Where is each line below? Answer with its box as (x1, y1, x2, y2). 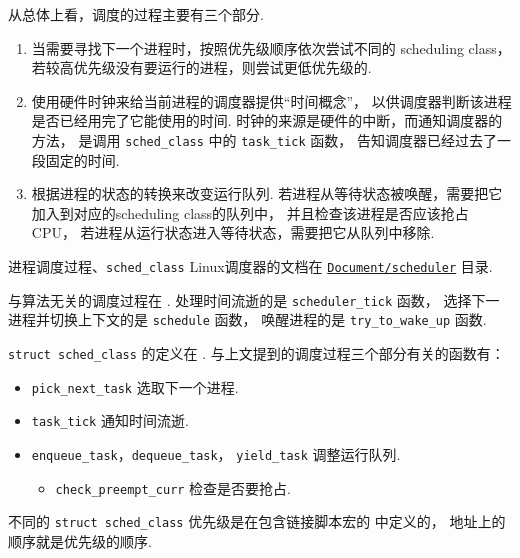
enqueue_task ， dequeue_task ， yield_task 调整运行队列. (31, 443, 401, 464)
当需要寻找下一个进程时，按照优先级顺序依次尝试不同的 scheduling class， (31, 37, 511, 58)
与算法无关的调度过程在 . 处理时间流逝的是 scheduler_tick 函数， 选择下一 (8, 289, 500, 310)
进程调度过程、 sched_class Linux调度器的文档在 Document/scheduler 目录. (8, 256, 493, 276)
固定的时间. (45, 149, 120, 170)
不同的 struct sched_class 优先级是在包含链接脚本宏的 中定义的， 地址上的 (8, 511, 506, 532)
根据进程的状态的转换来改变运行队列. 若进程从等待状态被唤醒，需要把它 (31, 183, 503, 204)
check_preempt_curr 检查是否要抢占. (55, 477, 292, 498)
